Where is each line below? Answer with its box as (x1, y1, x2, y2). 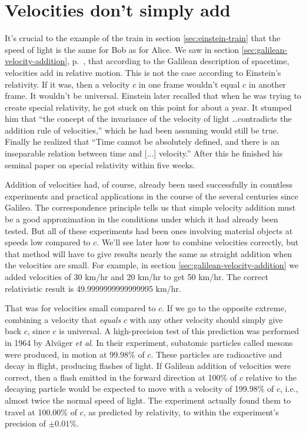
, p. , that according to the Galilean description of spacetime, (67, 55, 290, 67)
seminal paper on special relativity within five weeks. (5, 158, 195, 171)
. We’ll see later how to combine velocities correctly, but (97, 236, 299, 248)
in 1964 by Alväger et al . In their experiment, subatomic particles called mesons (5, 336, 293, 348)
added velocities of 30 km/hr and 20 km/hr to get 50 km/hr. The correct (5, 271, 268, 282)
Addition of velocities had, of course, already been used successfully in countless (5, 178, 293, 191)
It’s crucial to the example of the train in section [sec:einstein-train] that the (5, 32, 281, 44)
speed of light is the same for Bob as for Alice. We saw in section (5, 43, 240, 55)
